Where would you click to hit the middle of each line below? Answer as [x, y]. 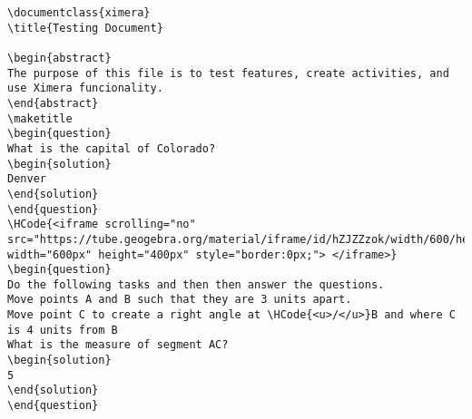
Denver [27, 179]
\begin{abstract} [59, 58]
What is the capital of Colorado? [112, 148]
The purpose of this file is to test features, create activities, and [228, 73]
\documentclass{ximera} [79, 13]
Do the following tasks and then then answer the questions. [196, 284]
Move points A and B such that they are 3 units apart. [180, 300]
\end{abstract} [53, 103]
